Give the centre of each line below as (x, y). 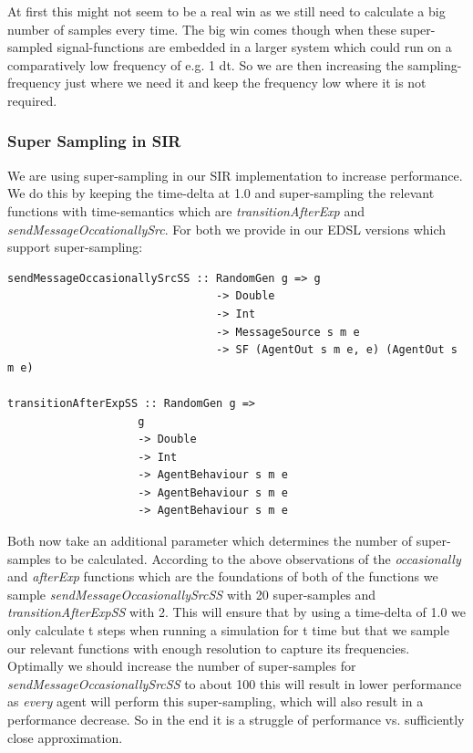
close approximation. (65, 737)
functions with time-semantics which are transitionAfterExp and (186, 210)
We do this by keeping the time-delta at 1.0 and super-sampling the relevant (221, 193)
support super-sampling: (75, 247)
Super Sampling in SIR (94, 141)
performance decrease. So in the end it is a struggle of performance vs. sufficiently (236, 719)
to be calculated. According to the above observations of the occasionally (258, 558)
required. (32, 100)
